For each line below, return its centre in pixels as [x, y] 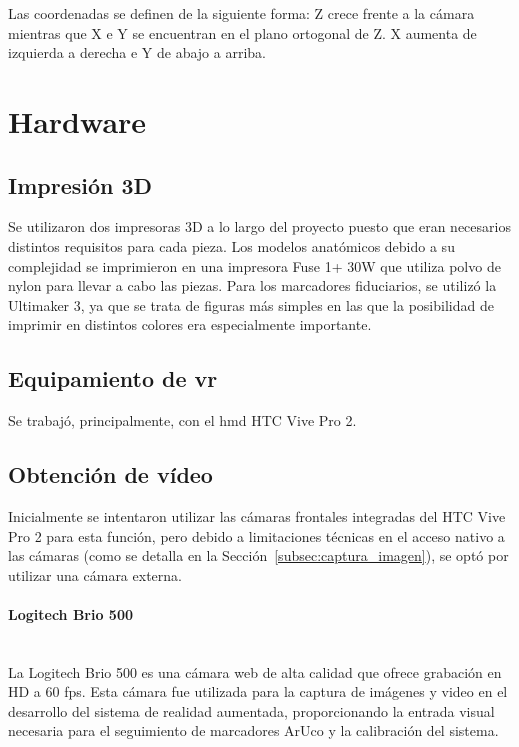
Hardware [77, 120]
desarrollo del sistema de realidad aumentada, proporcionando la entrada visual [251, 710]
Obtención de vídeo [110, 474]
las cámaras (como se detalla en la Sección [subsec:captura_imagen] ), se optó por [258, 555]
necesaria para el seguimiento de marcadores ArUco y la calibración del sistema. [253, 730]
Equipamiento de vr [113, 378]
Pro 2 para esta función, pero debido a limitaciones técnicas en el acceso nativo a [256, 535]
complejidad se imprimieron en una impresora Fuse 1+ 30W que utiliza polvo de [254, 265]
